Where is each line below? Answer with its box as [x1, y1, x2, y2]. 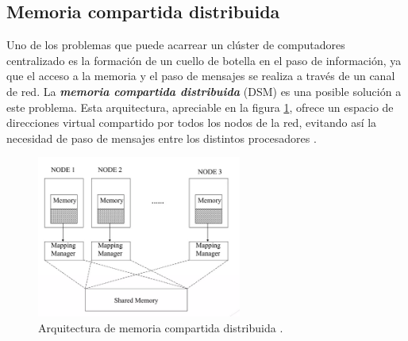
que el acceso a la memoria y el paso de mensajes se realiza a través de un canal [6, 67, 395, 84]
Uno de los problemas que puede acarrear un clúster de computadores [6, 36, 345, 53]
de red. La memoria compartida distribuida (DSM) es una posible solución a [6, 82, 402, 99]
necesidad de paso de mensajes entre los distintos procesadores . [6, 129, 317, 146]
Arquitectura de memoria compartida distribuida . [38, 319, 283, 335]
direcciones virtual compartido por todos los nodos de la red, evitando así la [6, 114, 377, 131]
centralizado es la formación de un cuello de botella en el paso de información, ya [6, 52, 402, 68]
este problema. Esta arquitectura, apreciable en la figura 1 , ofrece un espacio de [6, 98, 394, 115]
